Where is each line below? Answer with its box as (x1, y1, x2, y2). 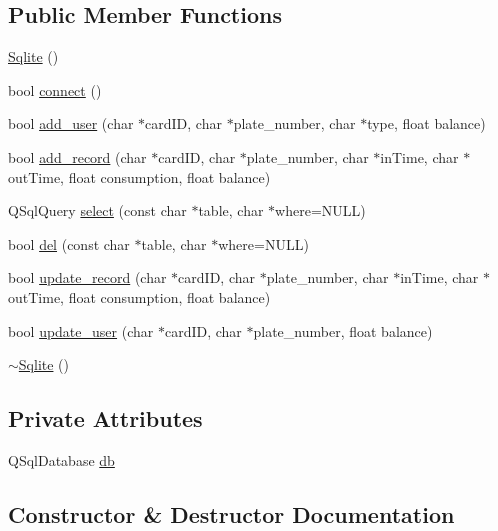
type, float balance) (367, 113, 486, 134)
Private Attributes (8, 403, 203, 434)
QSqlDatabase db (8, 449, 115, 470)
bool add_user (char (8, 113, 134, 134)
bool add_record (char (8, 146, 147, 167)
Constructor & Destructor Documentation (8, 498, 455, 529)
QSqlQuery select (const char (8, 200, 187, 221)
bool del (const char (8, 233, 130, 254)
